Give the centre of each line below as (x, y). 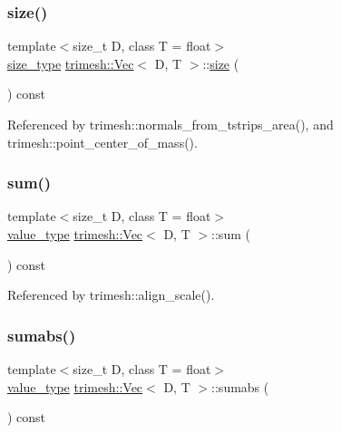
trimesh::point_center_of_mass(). (102, 142)
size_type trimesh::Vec (71, 63)
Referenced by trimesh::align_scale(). (111, 295)
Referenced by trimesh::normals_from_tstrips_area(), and (170, 124)
